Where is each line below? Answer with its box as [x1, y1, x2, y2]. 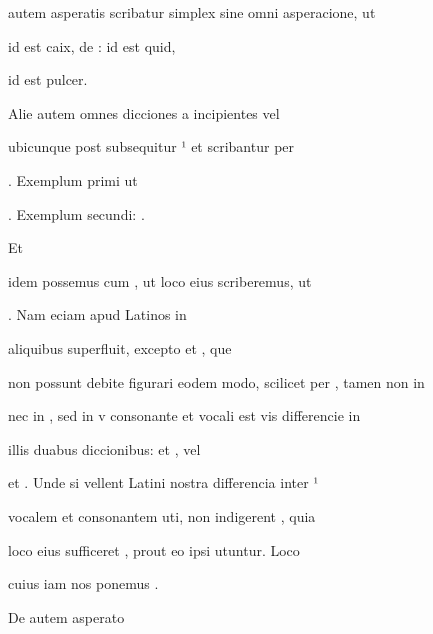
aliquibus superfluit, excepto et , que [8, 337, 232, 358]
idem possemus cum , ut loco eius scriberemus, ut [8, 270, 312, 291]
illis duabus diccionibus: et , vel [8, 438, 201, 459]
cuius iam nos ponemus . [8, 573, 159, 594]
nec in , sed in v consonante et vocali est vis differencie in [8, 405, 361, 426]
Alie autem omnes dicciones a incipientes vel [8, 102, 280, 123]
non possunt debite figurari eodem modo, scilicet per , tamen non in [8, 371, 425, 392]
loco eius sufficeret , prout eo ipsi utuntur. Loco [8, 539, 300, 560]
